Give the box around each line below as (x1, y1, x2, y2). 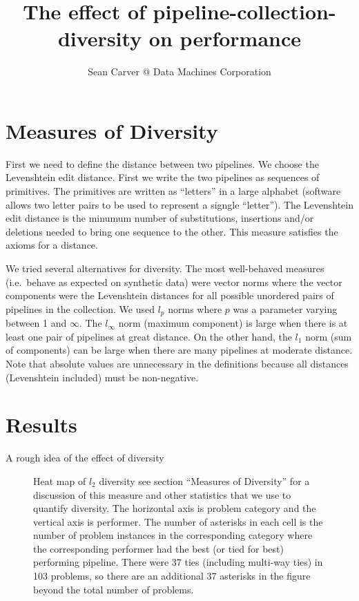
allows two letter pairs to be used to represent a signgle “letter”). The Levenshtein (6, 197, 353, 211)
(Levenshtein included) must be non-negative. (6, 370, 199, 384)
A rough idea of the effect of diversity (6, 450, 164, 465)
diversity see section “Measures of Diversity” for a (99, 473, 310, 488)
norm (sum (305, 329, 352, 343)
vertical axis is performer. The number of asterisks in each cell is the (33, 514, 323, 528)
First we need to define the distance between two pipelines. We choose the (6, 156, 319, 171)
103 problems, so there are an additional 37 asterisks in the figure (33, 569, 311, 583)
